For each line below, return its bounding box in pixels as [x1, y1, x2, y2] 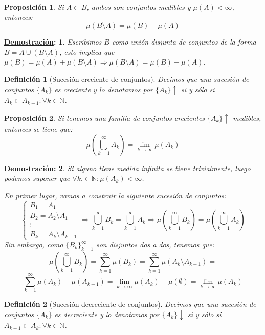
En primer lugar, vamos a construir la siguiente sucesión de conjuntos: [4, 190, 227, 200]
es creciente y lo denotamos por [54, 83, 153, 94]
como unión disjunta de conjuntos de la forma [112, 36, 256, 47]
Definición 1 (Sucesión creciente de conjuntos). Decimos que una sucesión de [4, 73, 249, 84]
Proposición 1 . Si [4, 2, 64, 12]
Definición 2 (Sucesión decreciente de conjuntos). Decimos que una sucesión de [4, 299, 256, 309]
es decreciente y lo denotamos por [54, 308, 160, 319]
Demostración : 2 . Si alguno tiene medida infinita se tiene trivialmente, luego [4, 162, 251, 173]
